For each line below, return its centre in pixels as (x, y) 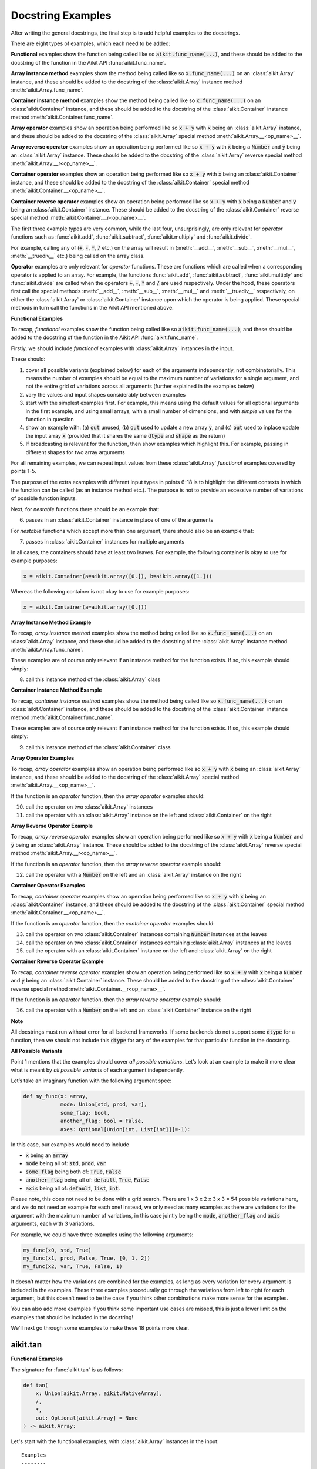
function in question (50, 419)
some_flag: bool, (85, 1113)
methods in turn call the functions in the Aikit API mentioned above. (92, 308)
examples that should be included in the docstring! (72, 1317)
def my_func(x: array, (56, 1096)
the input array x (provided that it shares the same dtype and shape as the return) (125, 435)
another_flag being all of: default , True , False (87, 1180)
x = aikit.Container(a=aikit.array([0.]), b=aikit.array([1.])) (118, 576)
